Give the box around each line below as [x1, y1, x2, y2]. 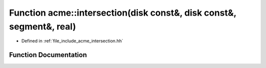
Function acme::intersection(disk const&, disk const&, [9, 7, 236, 18]
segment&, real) [9, 21, 76, 32]
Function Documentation [9, 51, 87, 59]
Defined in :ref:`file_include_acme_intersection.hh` [21, 38, 123, 44]
